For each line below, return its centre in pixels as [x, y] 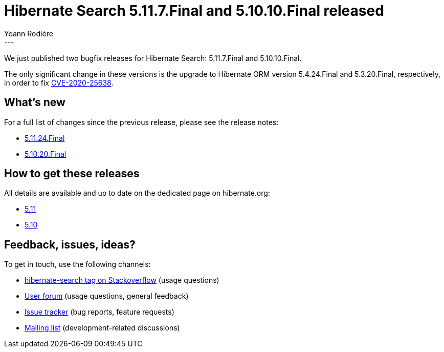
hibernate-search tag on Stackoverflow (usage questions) [122, 280]
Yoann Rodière [29, 33]
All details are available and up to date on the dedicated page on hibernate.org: [137, 193]
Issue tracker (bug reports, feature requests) [99, 312]
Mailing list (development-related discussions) [102, 328]
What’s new [35, 102]
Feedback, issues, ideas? [70, 244]
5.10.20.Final [46, 154]
